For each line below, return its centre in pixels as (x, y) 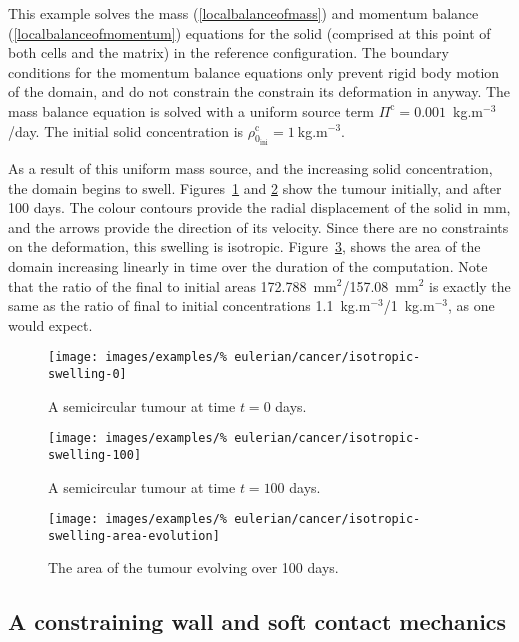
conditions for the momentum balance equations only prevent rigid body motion (254, 71)
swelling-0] (87, 374)
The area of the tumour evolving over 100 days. (193, 567)
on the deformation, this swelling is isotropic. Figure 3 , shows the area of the (244, 246)
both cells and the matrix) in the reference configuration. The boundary (228, 52)
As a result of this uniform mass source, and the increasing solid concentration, (250, 168)
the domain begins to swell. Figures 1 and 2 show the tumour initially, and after (255, 187)
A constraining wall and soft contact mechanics (257, 621)
